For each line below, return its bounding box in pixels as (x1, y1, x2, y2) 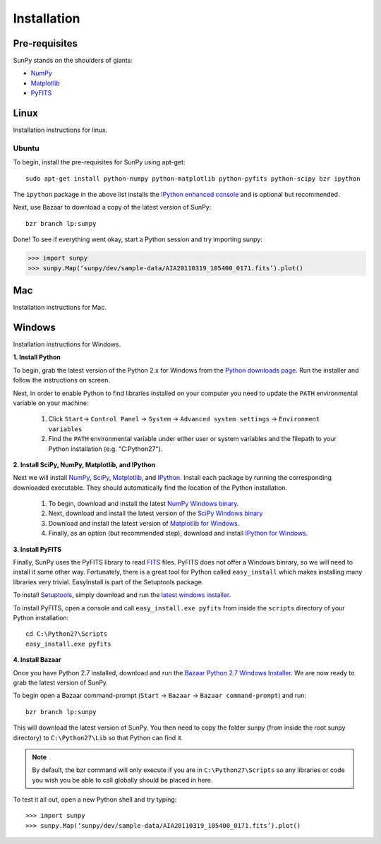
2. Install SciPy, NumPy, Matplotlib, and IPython (13, 460, 155, 469)
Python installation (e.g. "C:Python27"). (48, 445, 163, 453)
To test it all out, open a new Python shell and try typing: (13, 795, 177, 804)
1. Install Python (13, 353, 61, 361)
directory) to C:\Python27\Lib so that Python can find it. (13, 733, 183, 742)
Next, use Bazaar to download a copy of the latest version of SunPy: (13, 203, 212, 212)
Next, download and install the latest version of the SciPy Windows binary (48, 509, 263, 518)
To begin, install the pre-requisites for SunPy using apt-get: (13, 158, 186, 167)
